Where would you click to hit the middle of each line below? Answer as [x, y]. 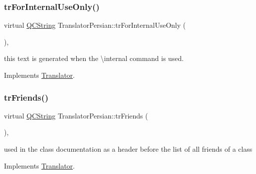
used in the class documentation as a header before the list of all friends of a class [128, 149]
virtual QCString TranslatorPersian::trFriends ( [76, 115]
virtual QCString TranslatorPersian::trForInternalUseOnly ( [95, 25]
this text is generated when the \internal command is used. [94, 58]
